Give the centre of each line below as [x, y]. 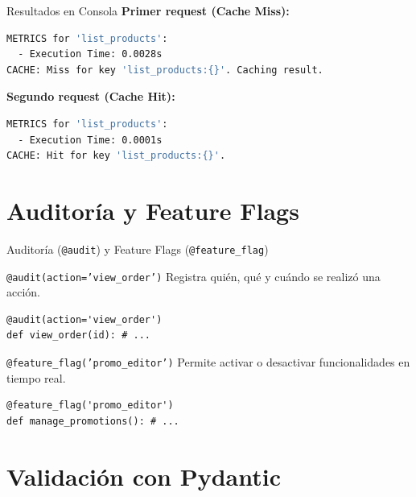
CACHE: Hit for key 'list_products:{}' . [116, 156]
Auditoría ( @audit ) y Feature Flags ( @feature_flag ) [138, 248]
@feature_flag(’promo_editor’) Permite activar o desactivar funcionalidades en [208, 361]
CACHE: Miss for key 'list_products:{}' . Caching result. [165, 70]
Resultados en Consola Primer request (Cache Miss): [148, 10]
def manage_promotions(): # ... [93, 421]
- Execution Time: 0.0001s [90, 140]
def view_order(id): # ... [78, 335]
